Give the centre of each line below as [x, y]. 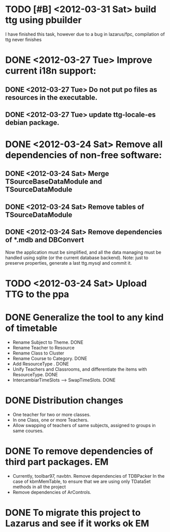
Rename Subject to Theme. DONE [48, 342]
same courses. [28, 431]
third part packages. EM [57, 462]
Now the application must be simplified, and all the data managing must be [83, 252]
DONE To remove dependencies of [79, 451]
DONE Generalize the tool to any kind [84, 317]
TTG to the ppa [37, 294]
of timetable [31, 328]
